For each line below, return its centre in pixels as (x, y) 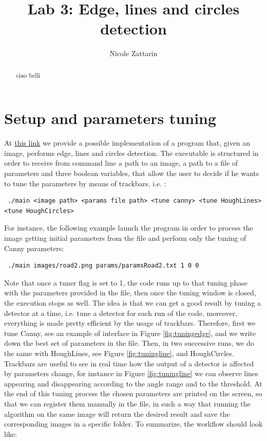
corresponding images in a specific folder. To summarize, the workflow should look (133, 424)
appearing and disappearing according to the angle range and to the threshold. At (133, 383)
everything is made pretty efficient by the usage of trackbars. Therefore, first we (130, 323)
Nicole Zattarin (133, 53)
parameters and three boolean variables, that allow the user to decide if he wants (132, 173)
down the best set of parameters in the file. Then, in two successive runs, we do (129, 343)
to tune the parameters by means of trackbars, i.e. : (85, 183)
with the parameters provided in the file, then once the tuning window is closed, (130, 293)
